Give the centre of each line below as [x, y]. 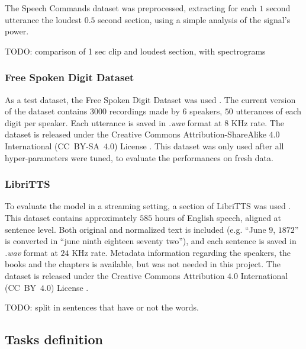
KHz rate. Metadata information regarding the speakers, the [181, 252]
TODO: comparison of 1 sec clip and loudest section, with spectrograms [135, 51]
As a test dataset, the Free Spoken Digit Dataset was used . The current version [150, 99]
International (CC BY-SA [52, 145]
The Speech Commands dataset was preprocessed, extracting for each [131, 8]
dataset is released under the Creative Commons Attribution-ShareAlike [136, 134]
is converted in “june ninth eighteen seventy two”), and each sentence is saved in [151, 241]
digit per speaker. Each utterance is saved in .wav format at [113, 122]
